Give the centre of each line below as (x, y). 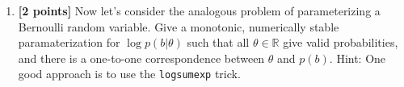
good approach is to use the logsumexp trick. (129, 74)
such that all (218, 42)
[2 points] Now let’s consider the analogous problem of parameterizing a (199, 10)
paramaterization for (69, 42)
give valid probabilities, (341, 42)
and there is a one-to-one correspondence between (141, 58)
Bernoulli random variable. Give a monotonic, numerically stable (179, 26)
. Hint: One (358, 58)
